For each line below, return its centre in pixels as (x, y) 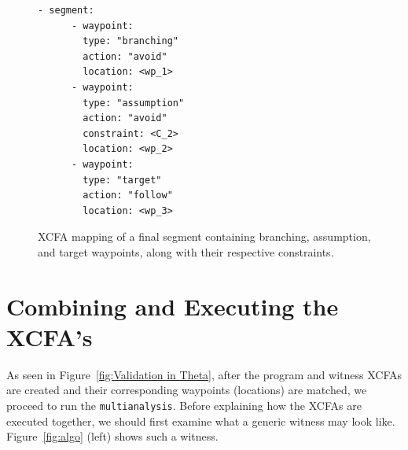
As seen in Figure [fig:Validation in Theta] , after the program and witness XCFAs (204, 374)
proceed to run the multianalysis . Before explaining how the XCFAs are (184, 405)
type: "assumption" (134, 103)
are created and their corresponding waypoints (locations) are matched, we (187, 390)
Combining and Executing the (173, 306)
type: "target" (122, 180)
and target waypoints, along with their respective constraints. (186, 251)
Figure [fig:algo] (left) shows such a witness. (112, 436)
